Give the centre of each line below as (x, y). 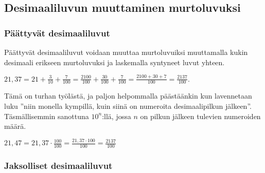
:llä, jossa (117, 116)
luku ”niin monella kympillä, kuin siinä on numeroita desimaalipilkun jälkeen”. (128, 105)
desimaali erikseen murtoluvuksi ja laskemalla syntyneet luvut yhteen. (114, 62)
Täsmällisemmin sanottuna (47, 116)
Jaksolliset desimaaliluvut (58, 165)
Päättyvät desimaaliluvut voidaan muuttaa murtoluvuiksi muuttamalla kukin (126, 52)
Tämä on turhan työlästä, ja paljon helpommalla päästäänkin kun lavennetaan (128, 96)
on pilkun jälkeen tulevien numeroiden (200, 116)
